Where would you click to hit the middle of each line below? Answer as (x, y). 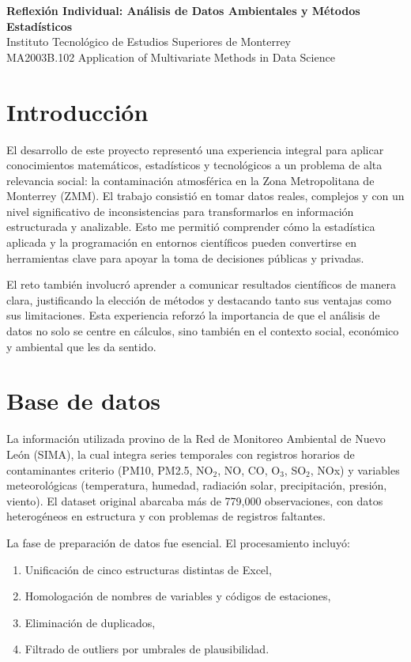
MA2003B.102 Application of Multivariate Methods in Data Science (171, 57)
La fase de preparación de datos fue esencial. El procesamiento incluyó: (178, 542)
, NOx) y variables (355, 469)
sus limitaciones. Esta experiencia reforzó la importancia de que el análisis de (193, 315)
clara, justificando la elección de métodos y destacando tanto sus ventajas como (199, 299)
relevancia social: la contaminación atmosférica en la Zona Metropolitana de (190, 180)
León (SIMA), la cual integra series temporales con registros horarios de (181, 454)
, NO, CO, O (249, 469)
